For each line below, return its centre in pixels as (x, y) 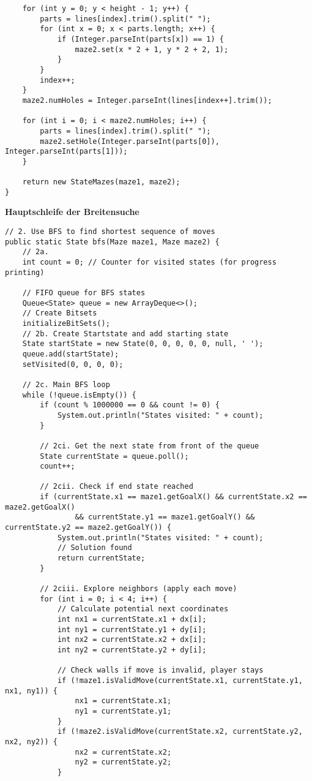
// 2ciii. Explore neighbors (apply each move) (139, 589)
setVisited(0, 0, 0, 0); (73, 364)
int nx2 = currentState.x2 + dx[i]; (132, 640)
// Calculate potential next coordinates (143, 609)
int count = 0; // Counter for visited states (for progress (149, 262)
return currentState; (101, 558)
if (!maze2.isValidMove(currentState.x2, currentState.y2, (180, 732)
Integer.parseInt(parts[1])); (66, 152)
